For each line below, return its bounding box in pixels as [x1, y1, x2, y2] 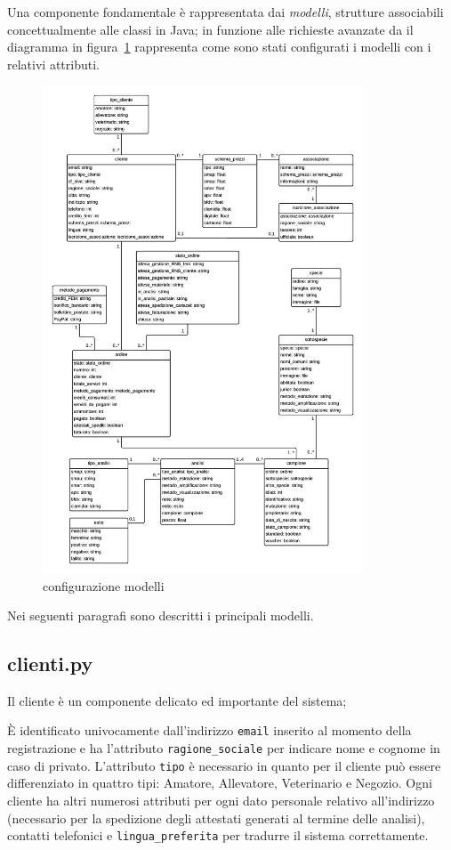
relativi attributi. [7, 54, 100, 73]
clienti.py [7, 650, 93, 677]
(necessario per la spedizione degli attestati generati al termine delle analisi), [7, 808, 425, 827]
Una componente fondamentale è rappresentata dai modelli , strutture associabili [7, 3, 444, 20]
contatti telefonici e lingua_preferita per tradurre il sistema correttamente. [7, 826, 429, 845]
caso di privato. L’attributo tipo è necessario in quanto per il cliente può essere [7, 756, 441, 774]
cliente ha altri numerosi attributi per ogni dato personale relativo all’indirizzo [7, 791, 435, 810]
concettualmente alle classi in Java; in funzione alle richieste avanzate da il [7, 20, 414, 38]
